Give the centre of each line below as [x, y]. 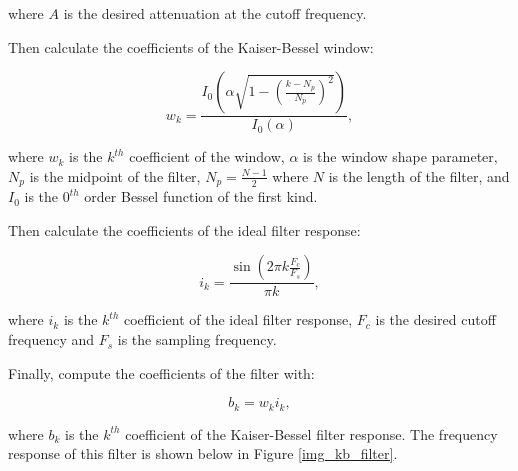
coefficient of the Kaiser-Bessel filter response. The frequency [311, 433]
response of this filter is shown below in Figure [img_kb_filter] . [203, 453]
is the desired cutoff [435, 319]
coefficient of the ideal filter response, [238, 319]
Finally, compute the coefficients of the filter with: [161, 372]
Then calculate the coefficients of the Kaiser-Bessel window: [191, 46]
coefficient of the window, [207, 156]
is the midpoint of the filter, [115, 175]
